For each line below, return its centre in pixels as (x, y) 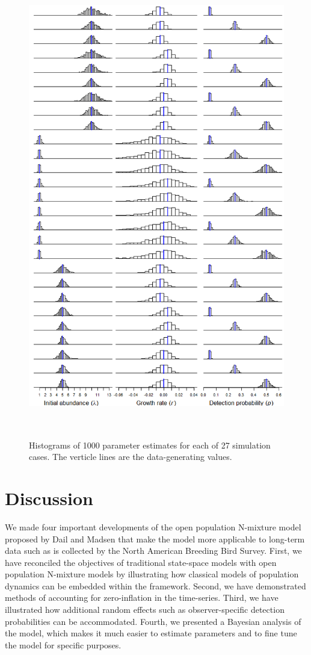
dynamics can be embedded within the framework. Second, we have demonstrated (155, 585)
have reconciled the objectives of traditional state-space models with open (141, 562)
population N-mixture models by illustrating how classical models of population (152, 574)
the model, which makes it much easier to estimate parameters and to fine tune (151, 633)
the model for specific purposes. (63, 644)
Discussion (49, 498)
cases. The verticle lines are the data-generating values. (131, 457)
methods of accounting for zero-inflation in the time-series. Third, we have (142, 598)
